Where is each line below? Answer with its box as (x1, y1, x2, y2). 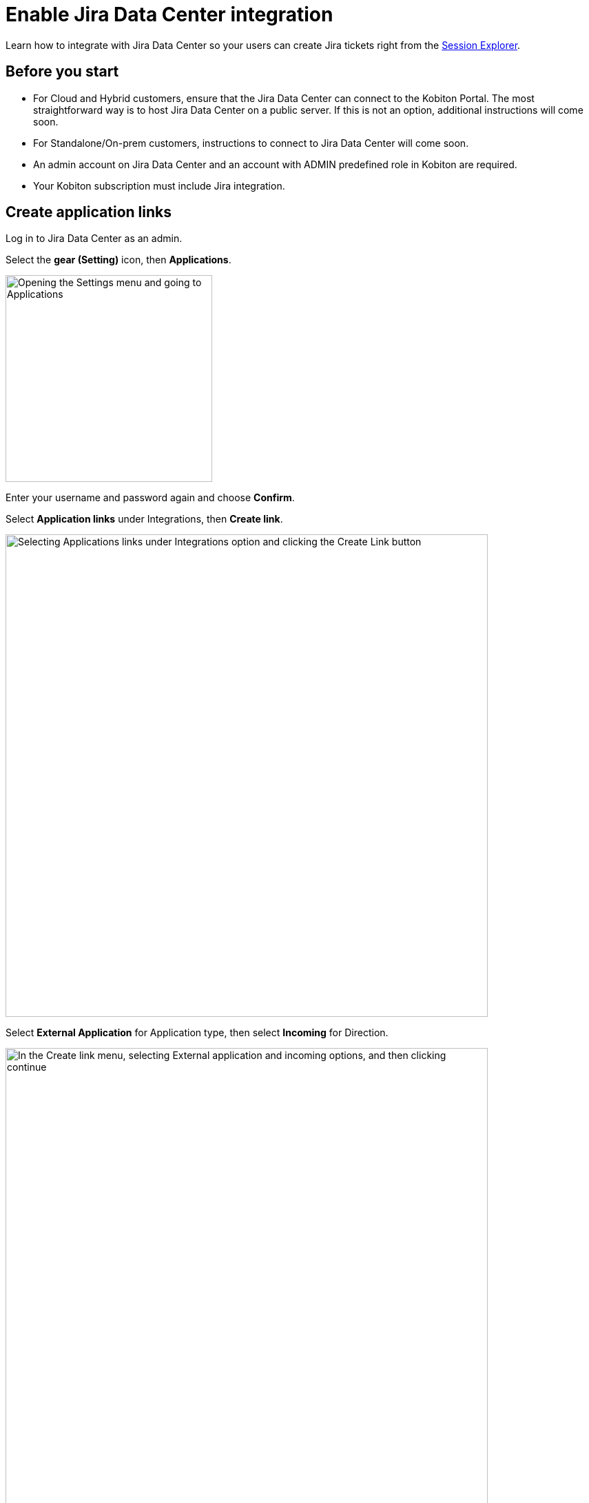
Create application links (6, 203, 172, 221)
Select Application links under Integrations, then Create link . (6, 513, 283, 525)
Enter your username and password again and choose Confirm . (6, 492, 295, 504)
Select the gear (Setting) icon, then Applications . (6, 254, 231, 266)
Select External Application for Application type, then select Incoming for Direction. (6, 1027, 389, 1039)
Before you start (6, 63, 119, 81)
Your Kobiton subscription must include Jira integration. (33, 179, 285, 192)
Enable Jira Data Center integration (6, 3, 333, 26)
